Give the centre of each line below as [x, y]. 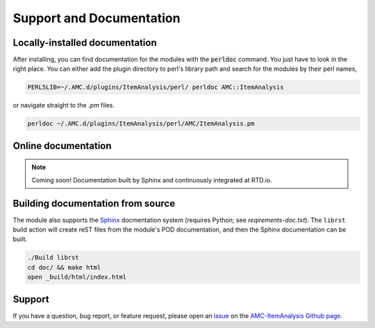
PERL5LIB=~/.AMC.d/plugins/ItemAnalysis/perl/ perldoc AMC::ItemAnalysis [156, 87]
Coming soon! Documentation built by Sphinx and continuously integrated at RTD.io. [152, 180]
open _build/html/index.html [77, 277]
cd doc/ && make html [64, 267]
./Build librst [53, 258]
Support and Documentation [97, 18]
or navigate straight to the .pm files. [64, 105]
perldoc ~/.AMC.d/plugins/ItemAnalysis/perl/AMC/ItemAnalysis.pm [141, 124]
